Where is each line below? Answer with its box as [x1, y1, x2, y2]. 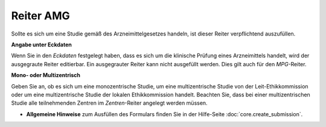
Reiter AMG [11, 9, 71, 22]
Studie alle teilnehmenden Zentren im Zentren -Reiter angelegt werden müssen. [11, 99, 208, 107]
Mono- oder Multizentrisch [11, 72, 81, 79]
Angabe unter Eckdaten [11, 41, 72, 48]
